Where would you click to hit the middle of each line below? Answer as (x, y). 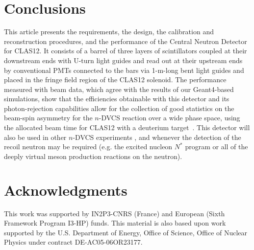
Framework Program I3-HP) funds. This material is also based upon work (115, 223)
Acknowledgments (66, 190)
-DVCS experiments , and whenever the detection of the (157, 137)
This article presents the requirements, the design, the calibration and (109, 32)
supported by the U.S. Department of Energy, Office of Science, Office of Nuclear (126, 232)
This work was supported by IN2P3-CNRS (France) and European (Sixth (114, 213)
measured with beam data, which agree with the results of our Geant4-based (119, 89)
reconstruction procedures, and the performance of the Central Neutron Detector (126, 41)
